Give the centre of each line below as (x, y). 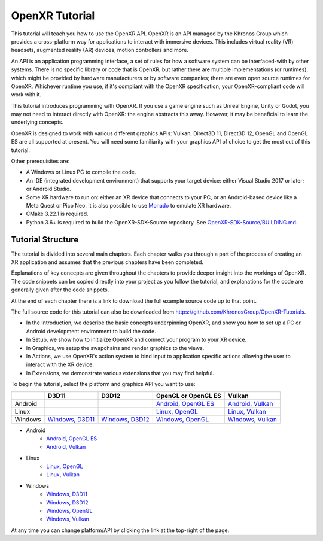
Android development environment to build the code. (91, 331)
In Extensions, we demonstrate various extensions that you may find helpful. (120, 373)
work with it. (26, 95)
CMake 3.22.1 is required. (57, 214)
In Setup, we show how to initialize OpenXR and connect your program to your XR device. (136, 340)
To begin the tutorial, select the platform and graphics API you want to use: (103, 384)
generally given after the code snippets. (60, 290)
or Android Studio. (48, 189)
